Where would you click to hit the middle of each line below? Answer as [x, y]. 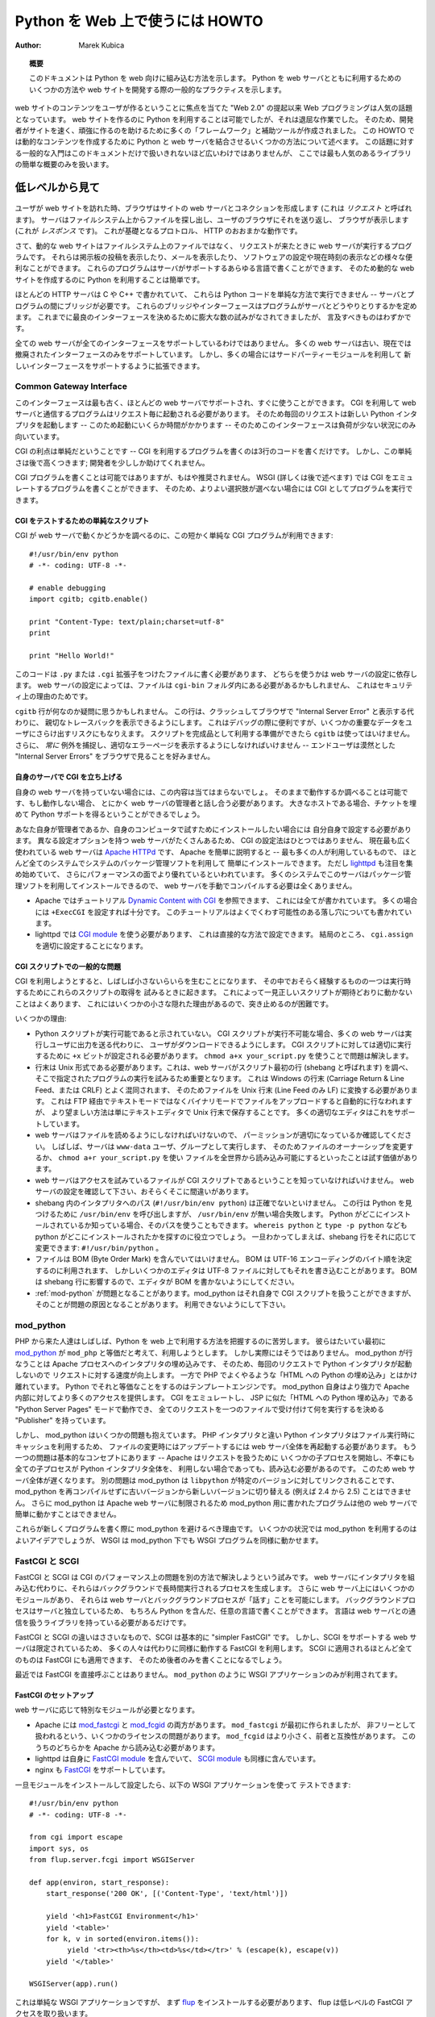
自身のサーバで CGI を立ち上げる [69, 777]
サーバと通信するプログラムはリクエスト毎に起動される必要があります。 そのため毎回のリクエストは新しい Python [205, 414]
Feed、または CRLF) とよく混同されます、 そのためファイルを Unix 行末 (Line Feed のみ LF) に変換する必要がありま [226, 1090]
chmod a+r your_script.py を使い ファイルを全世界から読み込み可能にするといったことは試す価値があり [238, 1157]
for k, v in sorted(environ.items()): [122, 1939]
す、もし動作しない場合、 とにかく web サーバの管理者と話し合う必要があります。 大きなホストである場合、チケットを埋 [215, 804]
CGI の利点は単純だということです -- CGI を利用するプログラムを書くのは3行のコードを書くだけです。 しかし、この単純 [213, 451]
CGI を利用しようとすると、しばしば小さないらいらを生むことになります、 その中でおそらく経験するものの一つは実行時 [213, 981]
